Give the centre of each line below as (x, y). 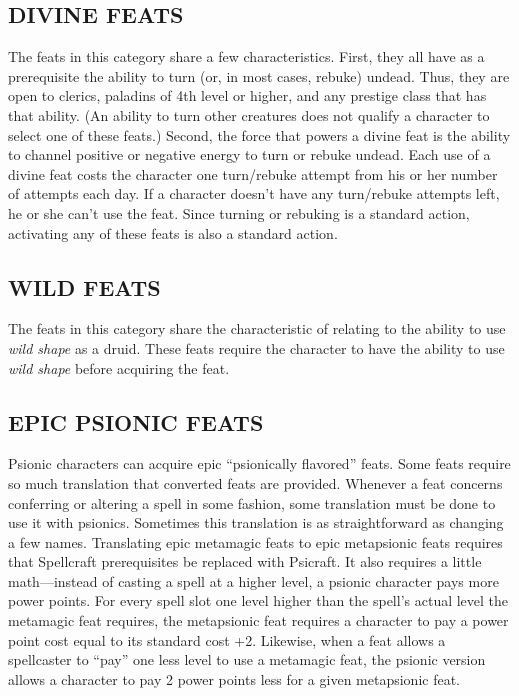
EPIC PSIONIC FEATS (136, 421)
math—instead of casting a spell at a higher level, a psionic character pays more (253, 580)
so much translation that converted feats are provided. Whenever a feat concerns (255, 482)
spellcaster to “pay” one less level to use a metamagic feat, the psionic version (247, 659)
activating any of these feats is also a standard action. (173, 232)
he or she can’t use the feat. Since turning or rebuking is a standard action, (239, 212)
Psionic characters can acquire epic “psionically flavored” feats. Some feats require (259, 463)
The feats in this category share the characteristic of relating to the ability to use (257, 328)
